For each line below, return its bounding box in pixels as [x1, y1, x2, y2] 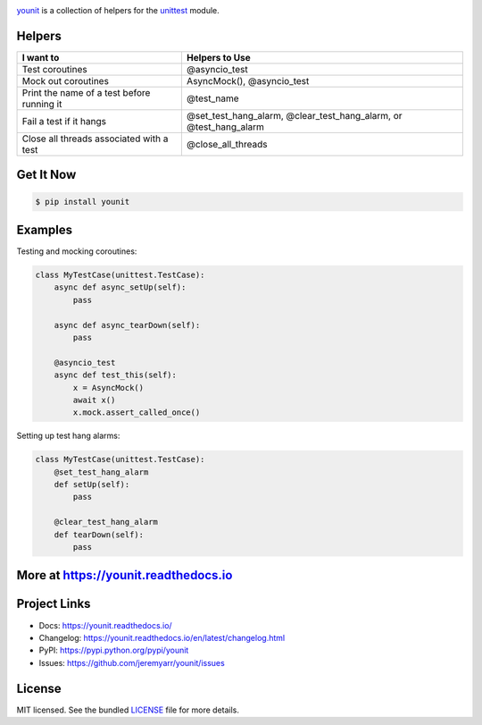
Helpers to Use [186, 51, 252, 63]
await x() [72, 394, 116, 405]
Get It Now [16, 167, 77, 182]
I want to [21, 51, 60, 63]
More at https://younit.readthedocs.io [16, 568, 233, 583]
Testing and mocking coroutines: [16, 246, 137, 257]
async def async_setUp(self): [54, 282, 187, 292]
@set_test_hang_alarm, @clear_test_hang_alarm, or [186, 109, 403, 122]
